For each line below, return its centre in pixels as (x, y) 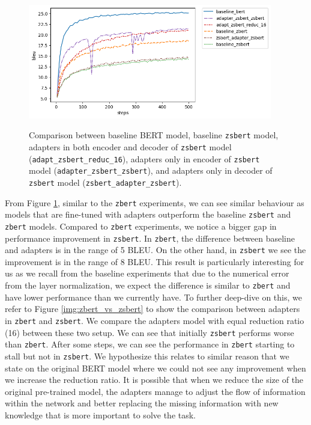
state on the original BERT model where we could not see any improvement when (155, 368)
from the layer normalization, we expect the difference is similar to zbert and (148, 285)
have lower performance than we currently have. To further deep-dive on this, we (153, 297)
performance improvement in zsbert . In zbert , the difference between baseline (150, 238)
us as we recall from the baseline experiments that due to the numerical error (147, 273)
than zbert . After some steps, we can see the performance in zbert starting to (150, 344)
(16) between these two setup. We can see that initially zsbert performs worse (149, 332)
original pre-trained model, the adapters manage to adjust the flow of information (155, 391)
